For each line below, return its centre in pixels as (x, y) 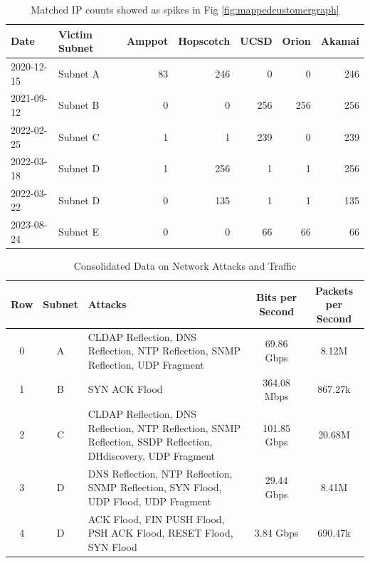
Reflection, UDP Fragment (146, 364)
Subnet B (79, 105)
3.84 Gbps (276, 533)
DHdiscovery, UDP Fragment (152, 455)
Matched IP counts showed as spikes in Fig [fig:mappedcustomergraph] (185, 9)
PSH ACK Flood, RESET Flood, (160, 533)
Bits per (276, 297)
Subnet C (79, 136)
